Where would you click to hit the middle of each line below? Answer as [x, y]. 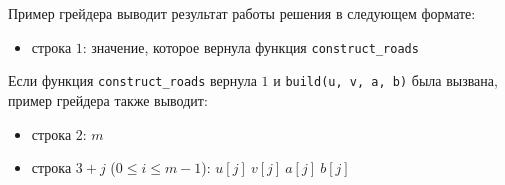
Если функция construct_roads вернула [132, 80]
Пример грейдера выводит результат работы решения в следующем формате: [242, 13]
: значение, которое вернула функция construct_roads [250, 46]
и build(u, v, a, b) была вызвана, [385, 80]
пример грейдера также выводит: [108, 99]
